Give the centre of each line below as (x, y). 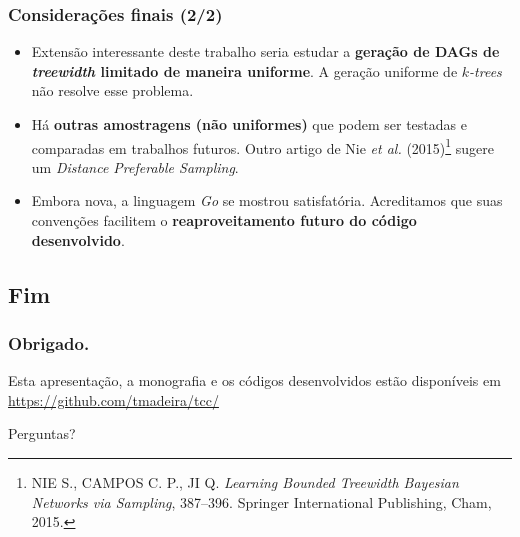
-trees (485, 70)
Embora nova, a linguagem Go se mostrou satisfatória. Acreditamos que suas (267, 200)
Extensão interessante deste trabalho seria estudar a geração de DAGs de (265, 51)
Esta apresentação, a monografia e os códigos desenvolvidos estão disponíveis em (254, 380)
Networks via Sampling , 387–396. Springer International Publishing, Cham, (261, 501)
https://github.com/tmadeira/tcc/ (113, 399)
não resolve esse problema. (112, 90)
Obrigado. (49, 342)
